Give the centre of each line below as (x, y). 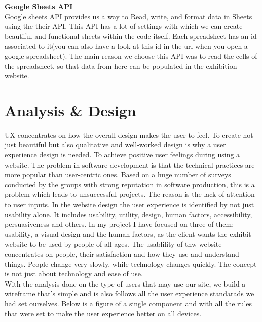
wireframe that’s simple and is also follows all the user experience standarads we (129, 293)
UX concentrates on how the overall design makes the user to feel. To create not (129, 134)
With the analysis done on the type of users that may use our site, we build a (125, 283)
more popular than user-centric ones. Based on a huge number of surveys (118, 174)
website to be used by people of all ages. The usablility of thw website (113, 244)
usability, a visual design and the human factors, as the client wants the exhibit (128, 234)
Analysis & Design (70, 110)
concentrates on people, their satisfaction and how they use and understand (122, 254)
